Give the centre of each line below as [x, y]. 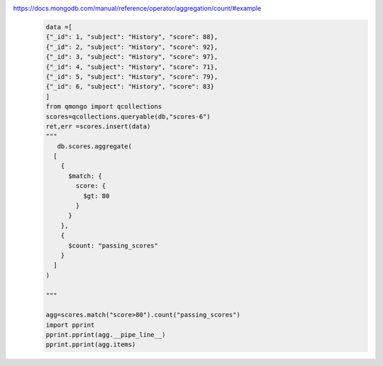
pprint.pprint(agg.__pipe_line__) [106, 335]
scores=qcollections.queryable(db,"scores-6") [128, 116]
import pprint [70, 325]
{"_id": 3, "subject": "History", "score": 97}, [132, 57]
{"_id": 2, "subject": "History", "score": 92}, [132, 47]
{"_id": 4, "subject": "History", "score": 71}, [132, 67]
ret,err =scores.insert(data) [98, 126]
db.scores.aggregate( [95, 146]
